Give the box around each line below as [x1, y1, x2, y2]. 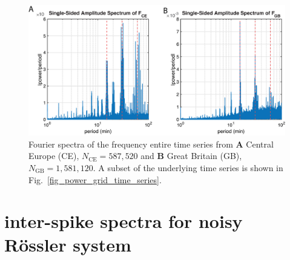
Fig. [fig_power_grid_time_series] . [28, 173, 162, 186]
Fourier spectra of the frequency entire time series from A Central [28, 137, 274, 150]
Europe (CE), [28, 149, 79, 162]
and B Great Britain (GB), [140, 149, 242, 162]
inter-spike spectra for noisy [4, 209, 243, 233]
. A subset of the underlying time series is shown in [93, 161, 283, 174]
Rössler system [4, 232, 131, 257]
